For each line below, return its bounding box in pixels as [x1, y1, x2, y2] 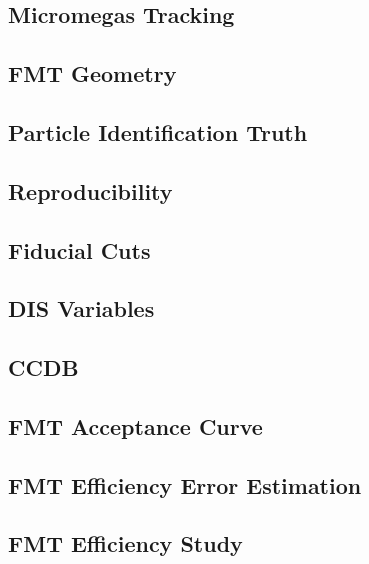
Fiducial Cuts [8, 234, 151, 265]
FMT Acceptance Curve [8, 410, 263, 441]
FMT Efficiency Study [8, 528, 243, 559]
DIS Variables [8, 293, 155, 324]
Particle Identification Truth [8, 116, 308, 147]
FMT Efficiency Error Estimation [8, 469, 362, 500]
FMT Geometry [8, 58, 177, 89]
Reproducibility [8, 175, 173, 206]
